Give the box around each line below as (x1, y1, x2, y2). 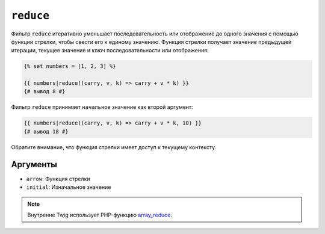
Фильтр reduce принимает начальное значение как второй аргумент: (11, 103, 193, 111)
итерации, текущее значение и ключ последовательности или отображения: (11, 47, 209, 54)
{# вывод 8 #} (23, 88, 66, 95)
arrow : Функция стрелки (26, 175, 90, 182)
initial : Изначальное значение (26, 183, 111, 191)
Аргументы (11, 159, 57, 170)
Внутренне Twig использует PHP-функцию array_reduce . (27, 211, 173, 218)
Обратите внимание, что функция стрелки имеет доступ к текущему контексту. (11, 143, 217, 150)
